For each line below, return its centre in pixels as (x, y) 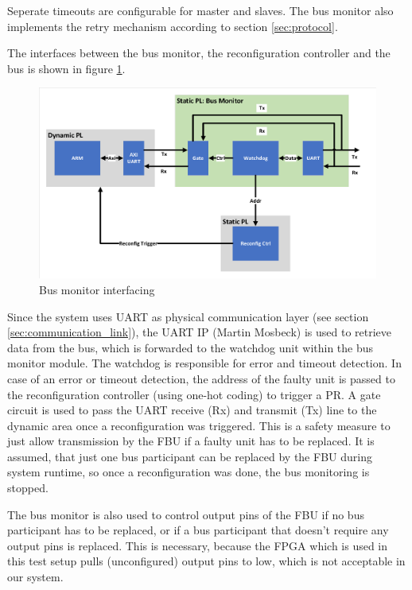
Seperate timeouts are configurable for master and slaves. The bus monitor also (200, 10)
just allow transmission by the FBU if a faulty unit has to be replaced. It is (191, 441)
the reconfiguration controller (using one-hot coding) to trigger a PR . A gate (194, 394)
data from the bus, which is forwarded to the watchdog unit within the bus (190, 347)
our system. (35, 577)
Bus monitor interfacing (97, 289)
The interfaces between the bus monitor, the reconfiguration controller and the (199, 53)
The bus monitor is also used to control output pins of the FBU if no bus (186, 514)
